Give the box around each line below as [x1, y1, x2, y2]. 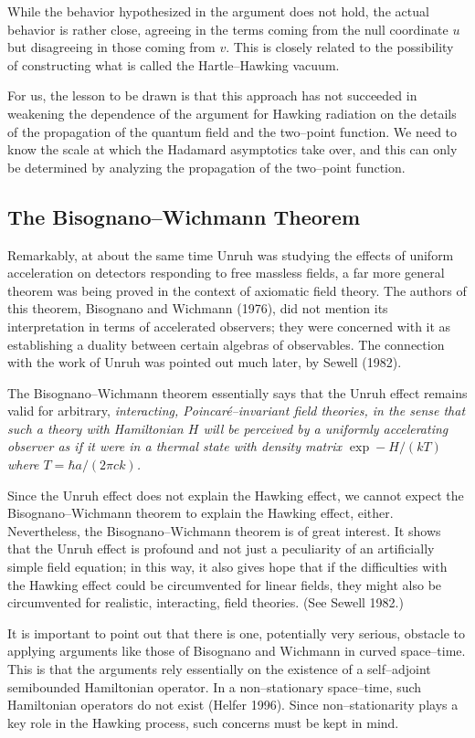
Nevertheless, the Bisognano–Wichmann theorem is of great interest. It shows [7, 521, 441, 540]
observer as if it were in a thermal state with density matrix [7, 437, 342, 456]
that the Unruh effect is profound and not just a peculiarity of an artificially [7, 539, 435, 558]
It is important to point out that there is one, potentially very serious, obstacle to [7, 623, 466, 642]
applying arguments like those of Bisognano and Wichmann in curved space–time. [7, 641, 466, 660]
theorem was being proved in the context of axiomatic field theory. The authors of [7, 280, 467, 300]
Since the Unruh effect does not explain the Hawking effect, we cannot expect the [7, 485, 464, 504]
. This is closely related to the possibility [226, 37, 454, 57]
